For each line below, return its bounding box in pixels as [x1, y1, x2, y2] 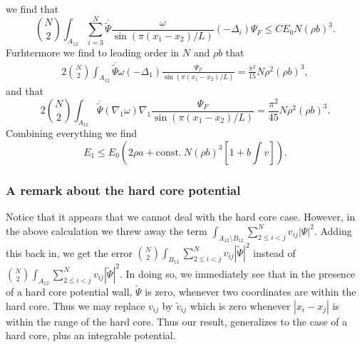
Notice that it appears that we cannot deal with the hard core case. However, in [6, 209, 356, 224]
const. [155, 147, 182, 158]
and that [6, 83, 43, 98]
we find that [6, 1, 59, 16]
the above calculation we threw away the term [6, 223, 207, 238]
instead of [253, 245, 296, 260]
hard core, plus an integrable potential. [6, 328, 176, 343]
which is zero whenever [190, 298, 291, 313]
